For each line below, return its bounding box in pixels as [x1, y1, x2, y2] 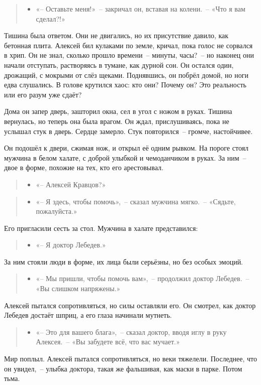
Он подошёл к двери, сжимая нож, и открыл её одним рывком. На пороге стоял [4, 143, 249, 153]
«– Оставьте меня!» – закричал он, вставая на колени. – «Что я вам [36, 4, 245, 14]
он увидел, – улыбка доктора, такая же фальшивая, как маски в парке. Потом [4, 363, 242, 373]
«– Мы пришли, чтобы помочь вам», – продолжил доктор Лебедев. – [36, 273, 249, 284]
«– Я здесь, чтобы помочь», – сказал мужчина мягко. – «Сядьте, [36, 196, 236, 206]
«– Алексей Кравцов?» [36, 179, 106, 189]
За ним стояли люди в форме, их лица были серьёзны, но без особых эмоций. [4, 256, 243, 267]
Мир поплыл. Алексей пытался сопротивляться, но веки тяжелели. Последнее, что [4, 353, 257, 364]
